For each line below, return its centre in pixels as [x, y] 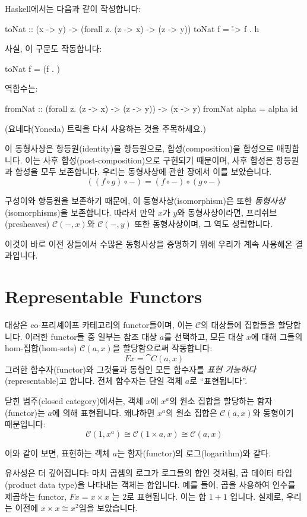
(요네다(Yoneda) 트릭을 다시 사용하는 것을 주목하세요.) [105, 128]
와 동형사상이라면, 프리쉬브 [227, 212]
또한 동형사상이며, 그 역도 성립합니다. [204, 224]
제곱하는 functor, [36, 496]
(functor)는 [25, 412]
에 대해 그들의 [277, 336]
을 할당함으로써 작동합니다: [162, 348]
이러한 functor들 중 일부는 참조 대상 [91, 336]
